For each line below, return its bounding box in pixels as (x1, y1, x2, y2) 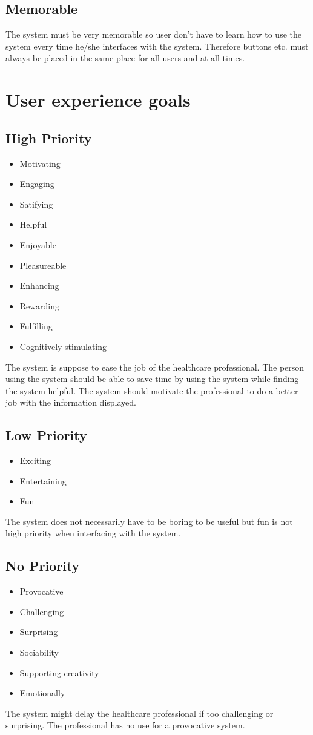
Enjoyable (19, 238, 56, 251)
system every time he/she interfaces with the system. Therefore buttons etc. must (5, 39, 309, 52)
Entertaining (19, 474, 67, 487)
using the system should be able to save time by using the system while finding (5, 372, 299, 385)
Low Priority (5, 426, 87, 444)
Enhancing (19, 279, 59, 292)
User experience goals (5, 87, 191, 112)
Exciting (19, 454, 51, 467)
